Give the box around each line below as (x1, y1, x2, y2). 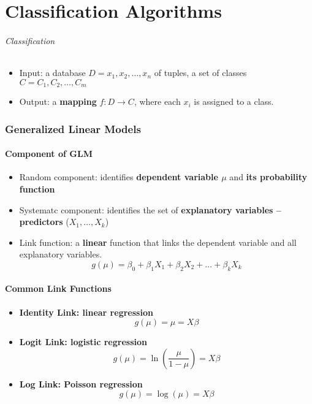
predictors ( (19, 215, 69, 228)
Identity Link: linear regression (19, 305, 153, 318)
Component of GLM (5, 147, 93, 160)
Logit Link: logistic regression (19, 335, 147, 348)
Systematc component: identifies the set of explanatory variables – (19, 203, 281, 216)
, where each (134, 95, 181, 108)
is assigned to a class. (194, 95, 274, 108)
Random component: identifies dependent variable (19, 170, 218, 183)
